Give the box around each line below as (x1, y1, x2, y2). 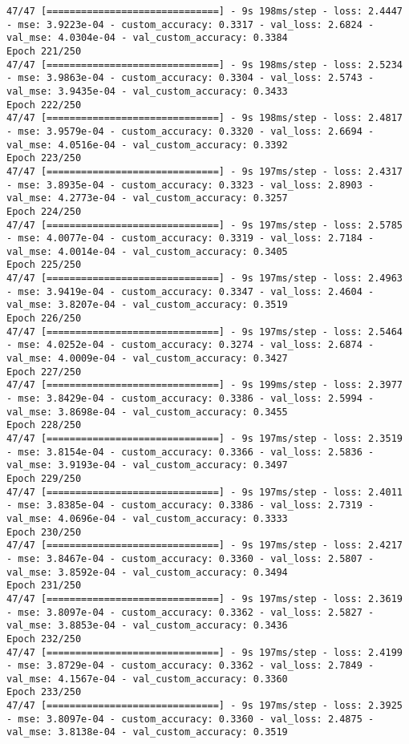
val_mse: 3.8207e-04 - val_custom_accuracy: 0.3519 (6, 299, 288, 311)
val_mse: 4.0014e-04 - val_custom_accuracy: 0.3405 (6, 245, 288, 257)
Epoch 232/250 (6, 633, 82, 645)
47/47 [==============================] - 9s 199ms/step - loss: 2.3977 (6, 379, 403, 391)
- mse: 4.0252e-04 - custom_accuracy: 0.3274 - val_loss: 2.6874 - (6, 339, 375, 351)
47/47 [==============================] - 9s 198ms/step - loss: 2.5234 (6, 59, 403, 71)
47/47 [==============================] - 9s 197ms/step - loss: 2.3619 (6, 592, 403, 604)
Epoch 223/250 (6, 152, 82, 164)
